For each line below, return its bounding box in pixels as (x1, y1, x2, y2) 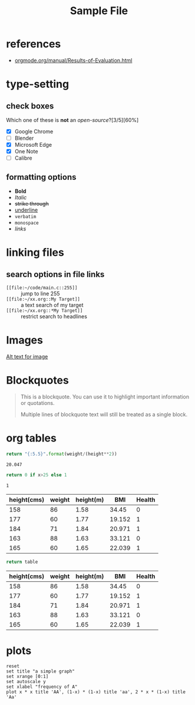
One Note (14, 148, 38, 155)
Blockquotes (6, 374, 69, 387)
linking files (6, 246, 65, 259)
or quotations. (20, 399, 55, 406)
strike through (14, 200, 49, 207)
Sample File (70, 4, 128, 18)
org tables (6, 431, 57, 445)
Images (6, 334, 43, 347)
